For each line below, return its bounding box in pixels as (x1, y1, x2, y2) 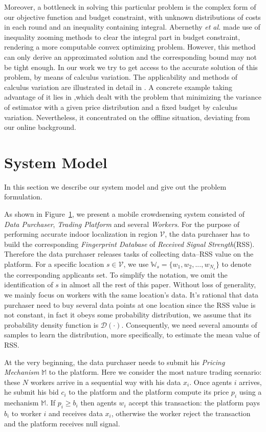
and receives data (49, 407, 103, 418)
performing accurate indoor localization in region (4, 229, 158, 239)
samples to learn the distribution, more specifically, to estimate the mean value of (4, 329, 260, 340)
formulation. (4, 191, 42, 202)
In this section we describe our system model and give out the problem (4, 181, 227, 192)
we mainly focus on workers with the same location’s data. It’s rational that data (4, 289, 259, 300)
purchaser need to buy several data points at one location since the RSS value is (4, 299, 256, 310)
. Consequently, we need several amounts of (121, 319, 257, 330)
